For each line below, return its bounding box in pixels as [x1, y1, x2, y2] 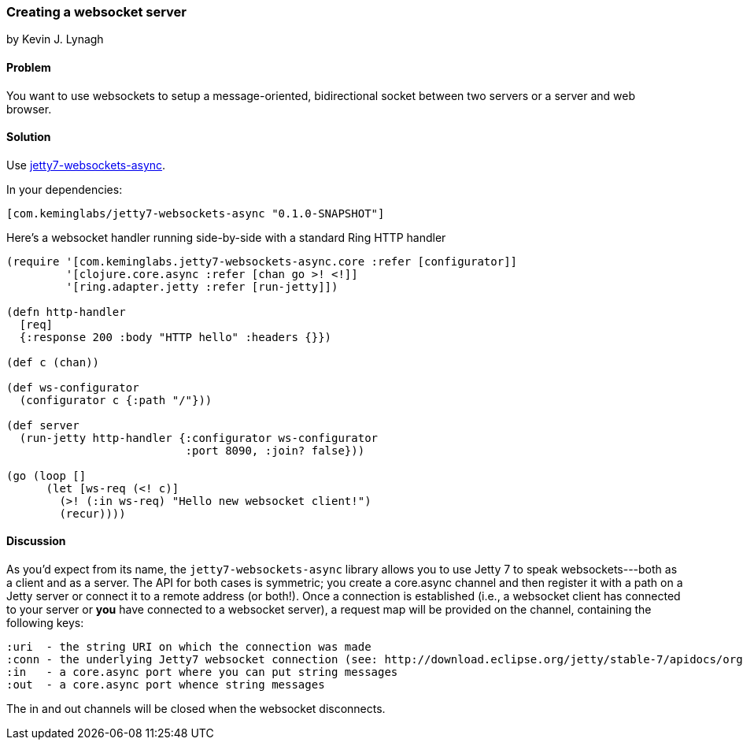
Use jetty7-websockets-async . [6, 158, 166, 172]
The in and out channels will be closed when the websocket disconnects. [6, 702, 386, 716]
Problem [6, 60, 51, 74]
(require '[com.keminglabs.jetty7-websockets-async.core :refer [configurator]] [6, 254, 518, 268]
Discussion [6, 534, 66, 548]
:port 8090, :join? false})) [185, 444, 365, 457]
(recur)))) [59, 507, 126, 520]
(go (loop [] [6, 469, 87, 482]
